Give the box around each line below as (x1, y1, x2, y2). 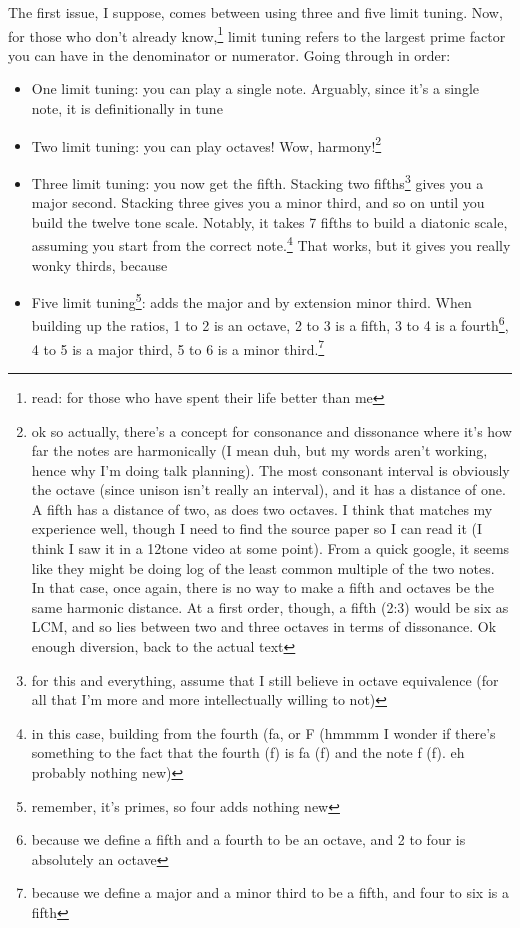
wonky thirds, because (31, 254, 168, 275)
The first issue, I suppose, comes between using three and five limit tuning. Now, (8, 2, 503, 22)
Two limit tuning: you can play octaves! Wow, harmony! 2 (31, 132, 382, 156)
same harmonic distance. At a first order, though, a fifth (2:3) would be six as (31, 596, 509, 617)
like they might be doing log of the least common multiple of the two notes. (31, 557, 495, 578)
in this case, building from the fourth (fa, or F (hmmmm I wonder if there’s (31, 722, 496, 743)
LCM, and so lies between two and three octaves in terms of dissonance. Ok (31, 616, 497, 637)
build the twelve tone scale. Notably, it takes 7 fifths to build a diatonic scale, (31, 211, 508, 232)
